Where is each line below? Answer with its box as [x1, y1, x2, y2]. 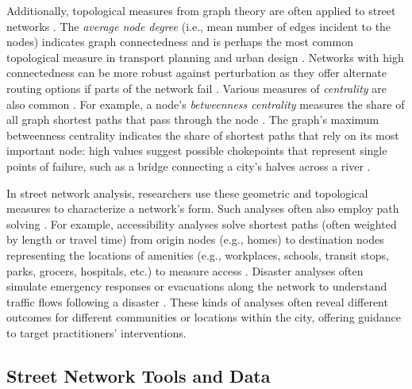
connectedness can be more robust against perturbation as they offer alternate [6, 64, 387, 81]
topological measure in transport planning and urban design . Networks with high [6, 48, 404, 65]
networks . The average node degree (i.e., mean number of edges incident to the [6, 17, 391, 34]
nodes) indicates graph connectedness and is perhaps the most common [6, 33, 353, 50]
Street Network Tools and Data [6, 363, 271, 387]
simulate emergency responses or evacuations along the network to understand [6, 278, 387, 295]
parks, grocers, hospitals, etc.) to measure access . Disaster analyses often [6, 262, 364, 279]
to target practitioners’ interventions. [6, 324, 187, 341]
